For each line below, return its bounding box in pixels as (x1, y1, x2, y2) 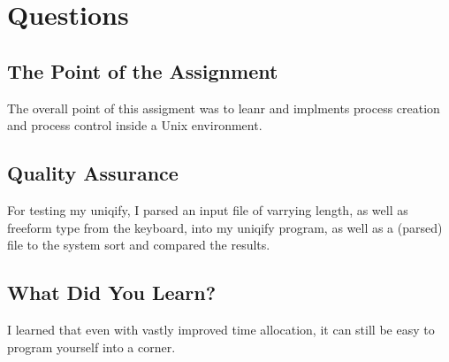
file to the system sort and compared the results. (7, 235, 270, 254)
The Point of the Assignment (7, 57, 278, 84)
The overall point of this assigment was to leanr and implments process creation (7, 98, 440, 117)
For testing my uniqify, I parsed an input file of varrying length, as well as (7, 200, 408, 219)
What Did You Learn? (7, 279, 217, 306)
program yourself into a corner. (7, 337, 176, 356)
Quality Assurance (7, 159, 179, 187)
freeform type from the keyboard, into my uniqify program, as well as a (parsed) (7, 218, 443, 236)
